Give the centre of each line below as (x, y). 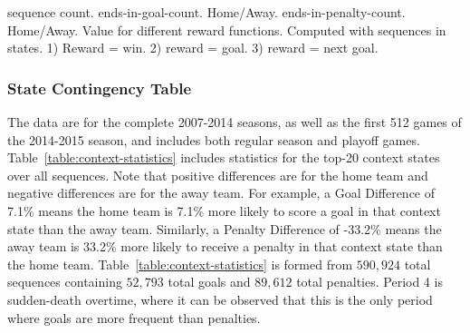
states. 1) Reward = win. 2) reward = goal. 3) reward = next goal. (193, 48)
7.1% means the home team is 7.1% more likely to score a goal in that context (224, 210)
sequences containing (65, 282)
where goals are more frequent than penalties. (134, 317)
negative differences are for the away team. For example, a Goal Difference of (221, 193)
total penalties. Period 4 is (369, 282)
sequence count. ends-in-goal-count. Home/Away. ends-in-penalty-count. (206, 12)
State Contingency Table (100, 88)
